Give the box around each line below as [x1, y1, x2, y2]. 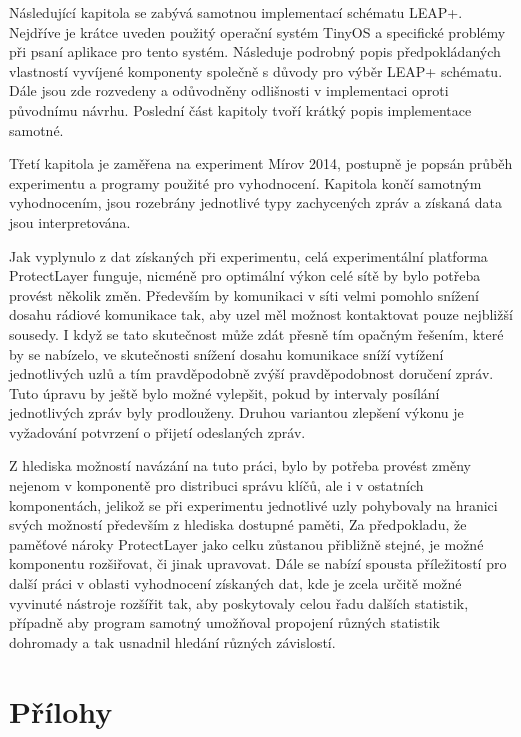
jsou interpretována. [9, 211, 131, 232]
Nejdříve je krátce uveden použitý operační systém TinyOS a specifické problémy [9, 21, 506, 42]
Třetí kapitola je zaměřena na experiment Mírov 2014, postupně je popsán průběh [9, 153, 513, 174]
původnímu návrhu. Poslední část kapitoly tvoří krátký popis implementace [9, 99, 472, 120]
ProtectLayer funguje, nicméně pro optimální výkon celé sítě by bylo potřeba [9, 265, 481, 286]
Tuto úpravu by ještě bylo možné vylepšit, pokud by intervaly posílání [9, 382, 440, 403]
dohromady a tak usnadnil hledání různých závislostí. [9, 631, 336, 652]
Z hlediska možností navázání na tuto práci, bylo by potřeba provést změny [9, 455, 471, 476]
